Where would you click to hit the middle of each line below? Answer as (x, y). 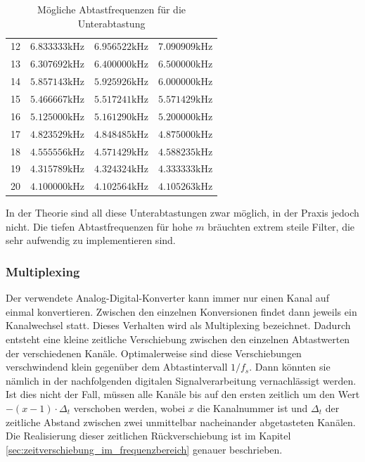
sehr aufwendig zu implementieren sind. (91, 240)
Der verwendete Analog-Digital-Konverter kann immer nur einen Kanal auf (167, 298)
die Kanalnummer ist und (252, 408)
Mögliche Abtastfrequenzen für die (112, 9)
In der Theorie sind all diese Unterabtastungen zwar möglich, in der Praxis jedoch (182, 213)
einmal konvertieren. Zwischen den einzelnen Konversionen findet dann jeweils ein (181, 311)
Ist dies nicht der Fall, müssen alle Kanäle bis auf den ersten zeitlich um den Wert (183, 394)
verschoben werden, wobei (129, 408)
